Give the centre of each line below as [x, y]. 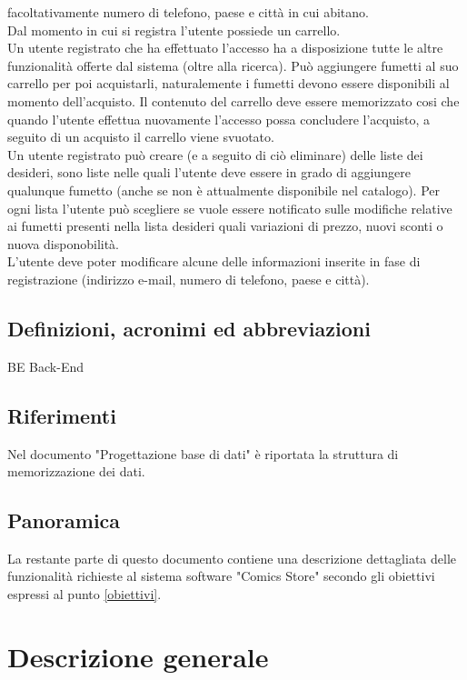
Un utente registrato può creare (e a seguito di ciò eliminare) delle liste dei [215, 154]
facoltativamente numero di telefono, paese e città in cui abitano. [188, 12]
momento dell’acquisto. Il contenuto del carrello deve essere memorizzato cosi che [233, 100]
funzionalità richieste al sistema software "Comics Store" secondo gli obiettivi [221, 576]
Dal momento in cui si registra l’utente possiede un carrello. [174, 30]
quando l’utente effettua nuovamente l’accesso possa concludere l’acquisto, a [219, 119]
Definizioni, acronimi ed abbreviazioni [189, 328]
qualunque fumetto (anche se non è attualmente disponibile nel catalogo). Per [224, 190]
